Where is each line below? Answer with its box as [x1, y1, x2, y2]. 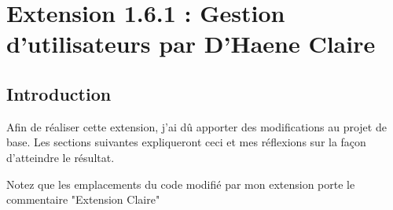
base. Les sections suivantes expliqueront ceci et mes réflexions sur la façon [6, 134, 366, 150]
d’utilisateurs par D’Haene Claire [6, 28, 376, 60]
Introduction [6, 81, 112, 105]
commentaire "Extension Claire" [6, 191, 160, 208]
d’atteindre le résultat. [6, 149, 115, 165]
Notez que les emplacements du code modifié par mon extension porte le [6, 175, 355, 192]
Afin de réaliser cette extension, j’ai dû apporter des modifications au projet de [6, 118, 387, 134]
